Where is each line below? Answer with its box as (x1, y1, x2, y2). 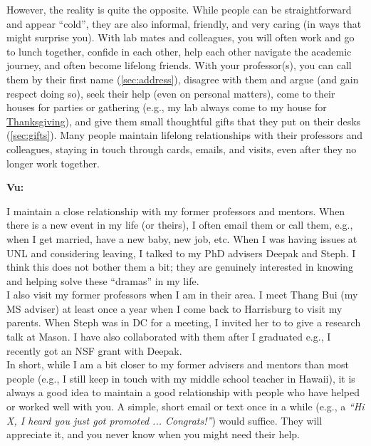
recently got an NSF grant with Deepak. (6, 343, 182, 358)
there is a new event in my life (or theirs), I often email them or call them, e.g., (6, 217, 353, 232)
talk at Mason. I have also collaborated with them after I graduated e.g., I (6, 329, 331, 344)
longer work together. (6, 155, 100, 170)
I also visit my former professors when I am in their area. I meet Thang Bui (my (6, 287, 358, 302)
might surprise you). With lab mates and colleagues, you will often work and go (6, 30, 355, 45)
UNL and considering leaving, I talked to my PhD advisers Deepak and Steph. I (6, 245, 356, 260)
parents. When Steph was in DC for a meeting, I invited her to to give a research (6, 315, 361, 330)
